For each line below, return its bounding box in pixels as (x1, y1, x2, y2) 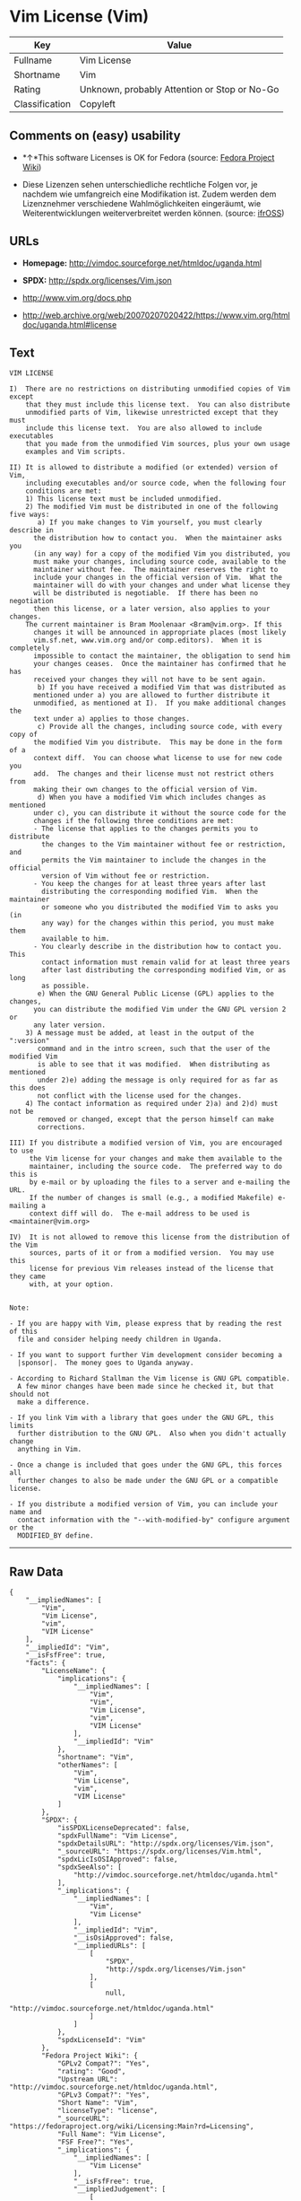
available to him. (41, 934, 110, 943)
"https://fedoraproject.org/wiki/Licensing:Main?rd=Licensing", (9, 2122, 254, 2131)
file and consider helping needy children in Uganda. (17, 1335, 222, 1344)
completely (9, 644, 50, 653)
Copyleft (79, 97, 116, 110)
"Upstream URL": (56, 2075, 118, 2084)
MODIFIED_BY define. (17, 1531, 94, 1540)
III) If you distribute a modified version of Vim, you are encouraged (9, 1138, 282, 1148)
